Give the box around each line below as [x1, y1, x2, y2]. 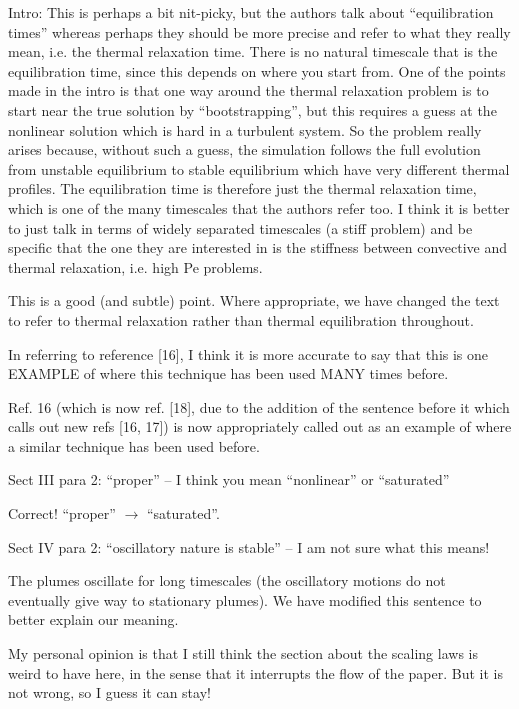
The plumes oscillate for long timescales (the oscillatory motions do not [8, 570, 446, 591]
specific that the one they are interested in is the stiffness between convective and [8, 237, 508, 258]
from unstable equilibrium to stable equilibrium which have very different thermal [8, 158, 510, 179]
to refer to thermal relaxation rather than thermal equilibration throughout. [8, 309, 474, 330]
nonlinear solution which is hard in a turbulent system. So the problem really [8, 119, 482, 140]
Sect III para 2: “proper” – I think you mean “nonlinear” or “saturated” [8, 469, 450, 490]
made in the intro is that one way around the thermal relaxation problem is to [8, 80, 489, 101]
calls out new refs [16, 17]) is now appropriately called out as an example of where [8, 416, 512, 437]
